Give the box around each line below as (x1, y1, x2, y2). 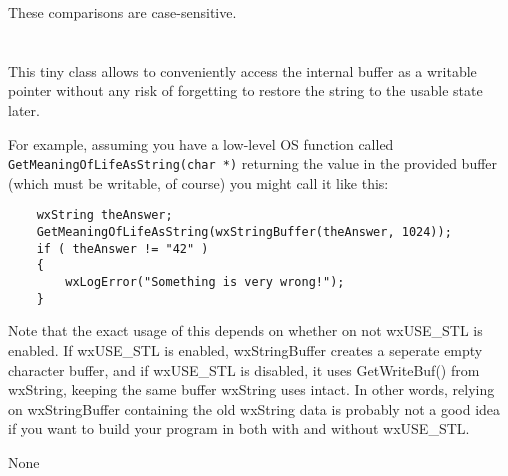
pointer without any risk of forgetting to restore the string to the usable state (8, 80, 483, 101)
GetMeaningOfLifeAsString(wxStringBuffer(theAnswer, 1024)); (36, 225, 452, 240)
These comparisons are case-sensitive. (8, 2, 237, 22)
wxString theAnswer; (36, 208, 173, 223)
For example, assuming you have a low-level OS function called (8, 133, 394, 154)
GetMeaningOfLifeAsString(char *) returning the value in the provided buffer (8, 153, 498, 174)
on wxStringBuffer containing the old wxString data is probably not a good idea (8, 398, 501, 419)
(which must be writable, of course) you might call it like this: (8, 172, 389, 193)
